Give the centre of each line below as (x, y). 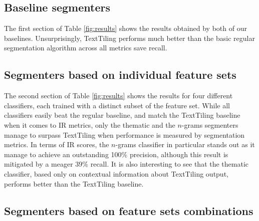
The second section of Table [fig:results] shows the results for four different (118, 96)
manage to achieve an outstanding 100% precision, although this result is (116, 154)
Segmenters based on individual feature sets (120, 75)
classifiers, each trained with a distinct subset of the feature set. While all (117, 105)
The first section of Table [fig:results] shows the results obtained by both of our (125, 28)
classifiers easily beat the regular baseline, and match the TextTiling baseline (122, 115)
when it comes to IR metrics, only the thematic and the (90, 124)
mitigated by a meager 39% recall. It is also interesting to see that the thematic (126, 164)
